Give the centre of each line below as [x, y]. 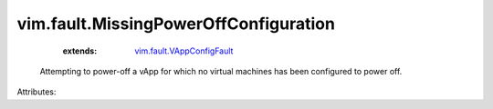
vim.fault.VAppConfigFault [184, 51]
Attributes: [37, 92]
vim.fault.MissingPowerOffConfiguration [176, 24]
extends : [80, 51]
